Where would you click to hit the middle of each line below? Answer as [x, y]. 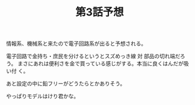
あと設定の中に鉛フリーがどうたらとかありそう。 [66, 84]
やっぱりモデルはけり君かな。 [42, 96]
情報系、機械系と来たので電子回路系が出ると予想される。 [76, 44]
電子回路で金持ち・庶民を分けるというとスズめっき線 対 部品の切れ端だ [93, 56]
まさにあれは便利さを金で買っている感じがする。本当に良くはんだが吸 [103, 63]
